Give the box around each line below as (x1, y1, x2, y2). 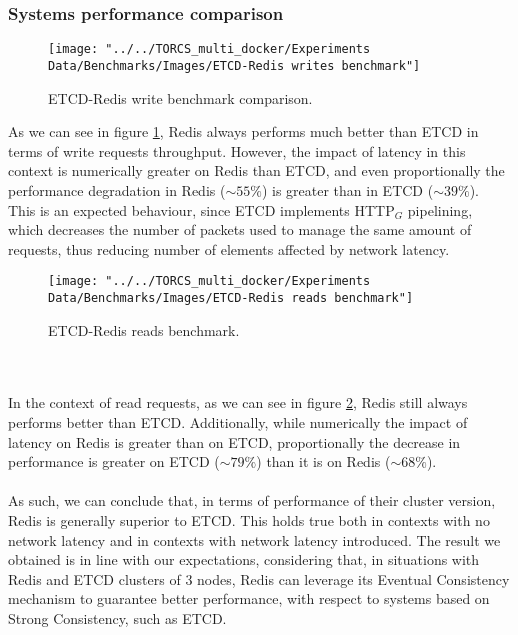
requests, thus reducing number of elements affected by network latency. (8, 238, 450, 259)
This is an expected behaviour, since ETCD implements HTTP (8, 199, 395, 220)
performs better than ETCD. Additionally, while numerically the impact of (8, 411, 468, 432)
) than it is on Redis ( (256, 451, 391, 472)
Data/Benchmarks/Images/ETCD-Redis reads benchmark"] (48, 290, 414, 305)
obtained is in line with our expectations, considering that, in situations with (8, 549, 480, 570)
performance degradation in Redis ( (8, 179, 226, 200)
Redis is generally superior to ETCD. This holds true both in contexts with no (8, 509, 490, 530)
